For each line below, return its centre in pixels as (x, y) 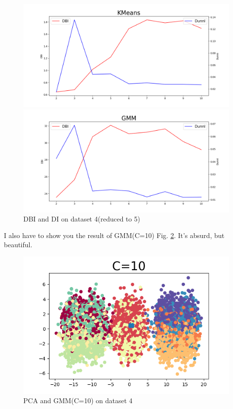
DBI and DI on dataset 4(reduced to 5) (82, 219)
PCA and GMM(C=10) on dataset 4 (78, 400)
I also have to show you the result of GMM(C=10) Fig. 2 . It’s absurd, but (114, 235)
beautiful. (18, 245)
